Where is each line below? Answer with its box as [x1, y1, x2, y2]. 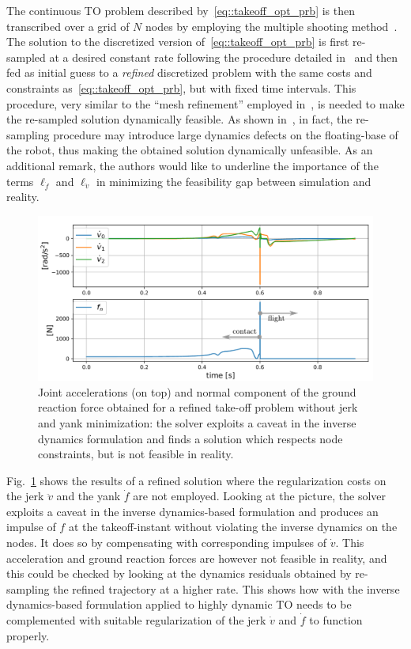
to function [309, 612, 363, 628]
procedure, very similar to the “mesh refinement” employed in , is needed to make [6, 95, 405, 112]
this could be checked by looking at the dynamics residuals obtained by [6, 565, 352, 582]
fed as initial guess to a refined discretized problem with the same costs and [6, 64, 372, 81]
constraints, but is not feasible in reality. [38, 446, 234, 462]
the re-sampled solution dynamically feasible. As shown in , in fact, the [6, 111, 353, 127]
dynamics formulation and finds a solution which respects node [38, 430, 343, 446]
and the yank [56, 488, 121, 504]
